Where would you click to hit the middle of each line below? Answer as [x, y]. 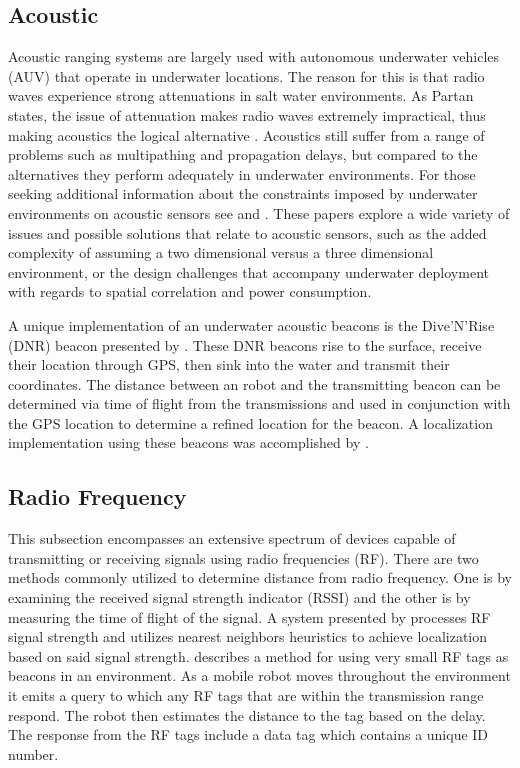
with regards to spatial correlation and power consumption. [190, 291]
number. [33, 753]
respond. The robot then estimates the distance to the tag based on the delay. [247, 714]
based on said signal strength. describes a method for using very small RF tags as [258, 655]
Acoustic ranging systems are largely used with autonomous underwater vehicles [254, 56]
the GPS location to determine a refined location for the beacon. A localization [250, 422]
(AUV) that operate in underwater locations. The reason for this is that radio [246, 75]
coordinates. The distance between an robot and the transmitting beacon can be [254, 383]
